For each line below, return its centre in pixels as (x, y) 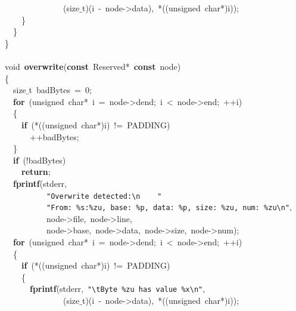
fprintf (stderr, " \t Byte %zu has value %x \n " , (118, 289)
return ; (36, 172)
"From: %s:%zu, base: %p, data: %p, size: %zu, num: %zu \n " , (169, 207)
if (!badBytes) (40, 160)
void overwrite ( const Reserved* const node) (93, 66)
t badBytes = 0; (60, 90)
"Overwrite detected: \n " (104, 196)
